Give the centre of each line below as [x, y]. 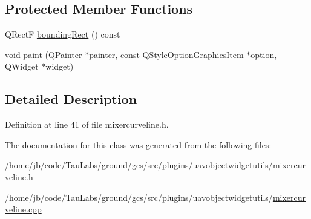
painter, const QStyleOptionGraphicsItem [166, 54]
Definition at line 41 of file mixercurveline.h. [87, 124]
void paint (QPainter [44, 54]
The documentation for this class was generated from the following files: [138, 144]
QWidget [22, 66]
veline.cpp [23, 209]
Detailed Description [71, 99]
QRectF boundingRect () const [63, 34]
